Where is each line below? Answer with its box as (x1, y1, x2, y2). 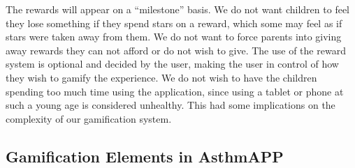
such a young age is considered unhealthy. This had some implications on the (6, 98, 335, 112)
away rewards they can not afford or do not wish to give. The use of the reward (6, 43, 346, 57)
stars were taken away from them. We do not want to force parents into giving (6, 29, 342, 44)
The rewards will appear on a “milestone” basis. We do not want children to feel (6, 2, 349, 16)
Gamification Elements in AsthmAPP (6, 145, 284, 167)
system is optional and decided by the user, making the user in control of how (6, 56, 339, 71)
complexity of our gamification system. (6, 111, 172, 125)
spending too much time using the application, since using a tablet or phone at (6, 84, 344, 98)
